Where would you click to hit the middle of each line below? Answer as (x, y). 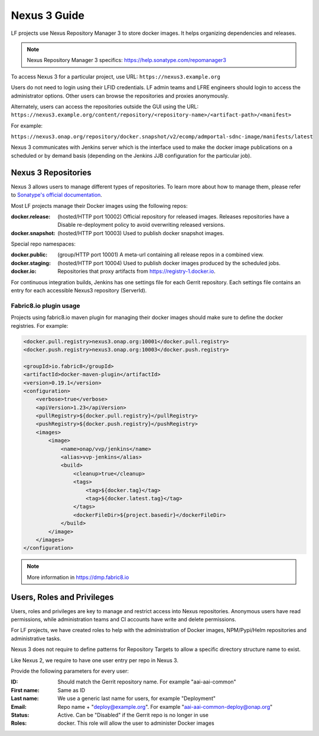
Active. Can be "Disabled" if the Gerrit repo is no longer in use (133, 715)
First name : (25, 690)
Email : (19, 706)
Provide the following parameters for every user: (70, 671)
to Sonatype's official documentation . (57, 195)
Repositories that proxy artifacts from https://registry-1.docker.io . (136, 271)
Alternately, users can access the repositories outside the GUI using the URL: (105, 106)
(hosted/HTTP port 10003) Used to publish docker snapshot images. (141, 233)
